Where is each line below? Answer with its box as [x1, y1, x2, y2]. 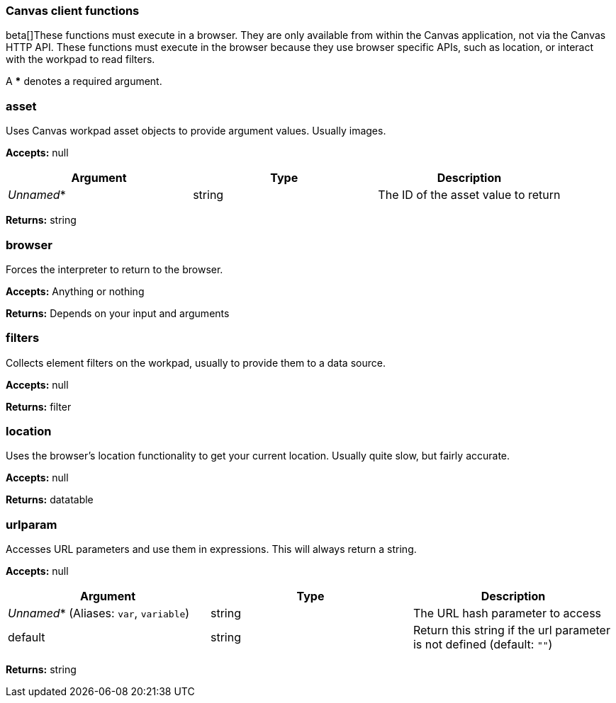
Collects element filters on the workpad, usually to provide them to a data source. [6, 356, 386, 369]
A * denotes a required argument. [6, 75, 162, 88]
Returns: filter [6, 400, 72, 413]
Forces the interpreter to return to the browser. [6, 263, 223, 275]
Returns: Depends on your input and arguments [6, 307, 230, 319]
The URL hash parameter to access [413, 606, 602, 621]
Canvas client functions [6, 4, 140, 18]
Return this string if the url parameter [413, 623, 610, 638]
